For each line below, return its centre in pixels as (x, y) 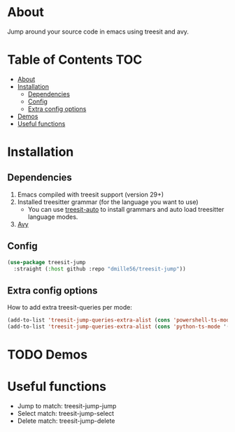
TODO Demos (48, 355)
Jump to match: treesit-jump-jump (67, 406)
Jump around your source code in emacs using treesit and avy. (98, 31)
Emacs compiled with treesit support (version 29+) (91, 194)
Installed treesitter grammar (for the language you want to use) (108, 202)
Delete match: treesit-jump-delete (66, 421)
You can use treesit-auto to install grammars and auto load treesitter (126, 209)
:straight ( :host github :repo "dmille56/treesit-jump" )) (100, 269)
